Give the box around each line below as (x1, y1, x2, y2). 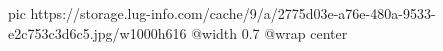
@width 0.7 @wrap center (191, 22, 348, 43)
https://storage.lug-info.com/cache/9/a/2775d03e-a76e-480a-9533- (30, 3, 436, 23)
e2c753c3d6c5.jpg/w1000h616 (8, 22, 187, 43)
